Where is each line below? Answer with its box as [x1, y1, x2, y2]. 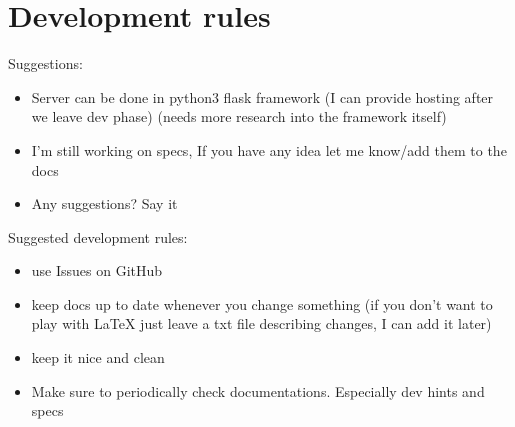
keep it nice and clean [31, 347, 165, 368]
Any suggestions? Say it [31, 193, 178, 214]
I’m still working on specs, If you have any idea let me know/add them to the [31, 139, 507, 160]
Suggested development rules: [8, 226, 188, 247]
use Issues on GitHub [31, 260, 163, 281]
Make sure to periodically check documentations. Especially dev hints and [31, 380, 485, 401]
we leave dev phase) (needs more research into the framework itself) [31, 106, 447, 127]
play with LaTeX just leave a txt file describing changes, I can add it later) [31, 313, 492, 334]
